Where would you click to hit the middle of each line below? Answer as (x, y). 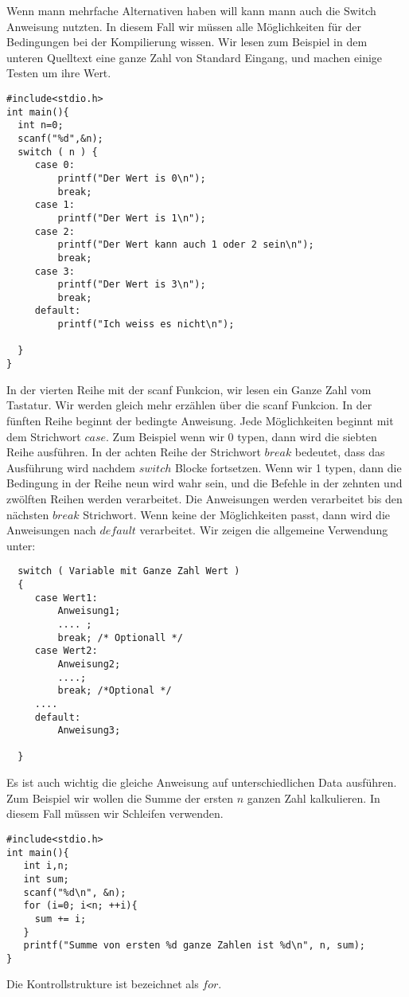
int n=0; (41, 125)
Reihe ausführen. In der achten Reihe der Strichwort (134, 452)
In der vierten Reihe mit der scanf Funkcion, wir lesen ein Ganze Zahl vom (189, 389)
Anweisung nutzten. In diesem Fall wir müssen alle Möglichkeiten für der (184, 26)
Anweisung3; (89, 731)
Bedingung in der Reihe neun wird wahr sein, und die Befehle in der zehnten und (204, 483)
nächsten (28, 514)
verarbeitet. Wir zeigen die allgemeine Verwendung (264, 530)
